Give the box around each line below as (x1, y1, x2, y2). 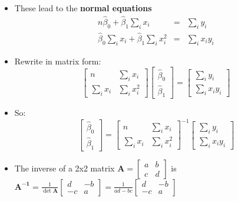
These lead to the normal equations (14, 2, 152, 14)
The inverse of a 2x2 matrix (14, 161, 115, 174)
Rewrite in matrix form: (14, 54, 101, 67)
